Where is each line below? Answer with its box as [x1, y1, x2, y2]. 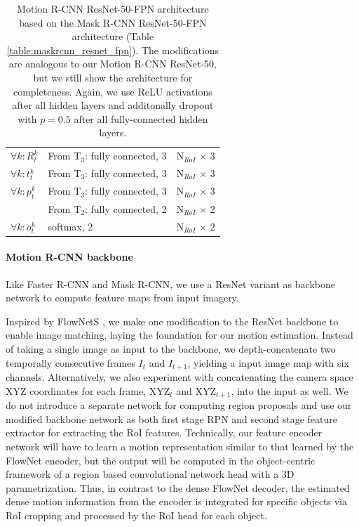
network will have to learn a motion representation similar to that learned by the [6, 438, 354, 453]
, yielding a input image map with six [187, 355, 349, 370]
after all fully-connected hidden [74, 111, 208, 126]
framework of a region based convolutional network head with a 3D [6, 467, 294, 481]
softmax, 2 [48, 219, 93, 233]
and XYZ [176, 383, 217, 398]
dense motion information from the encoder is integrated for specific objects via [6, 494, 348, 509]
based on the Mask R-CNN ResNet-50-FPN [19, 15, 207, 30]
